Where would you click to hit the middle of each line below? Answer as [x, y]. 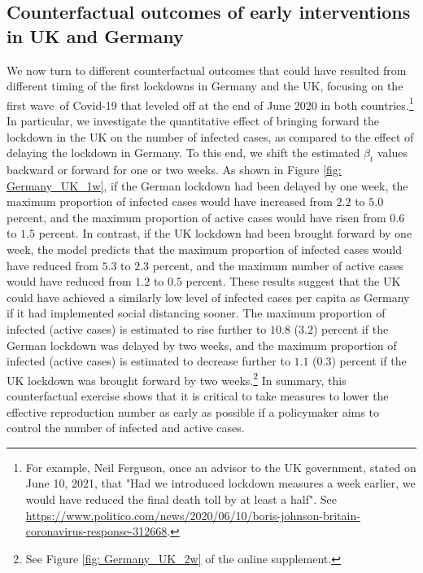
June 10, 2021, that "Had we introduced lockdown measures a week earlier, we [220, 483]
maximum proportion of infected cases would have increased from [170, 201]
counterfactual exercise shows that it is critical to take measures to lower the [198, 395]
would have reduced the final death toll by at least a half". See [181, 499]
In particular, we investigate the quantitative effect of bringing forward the [193, 121]
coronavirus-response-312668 [96, 531]
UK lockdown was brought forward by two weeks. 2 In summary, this [177, 378]
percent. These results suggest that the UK [293, 281]
